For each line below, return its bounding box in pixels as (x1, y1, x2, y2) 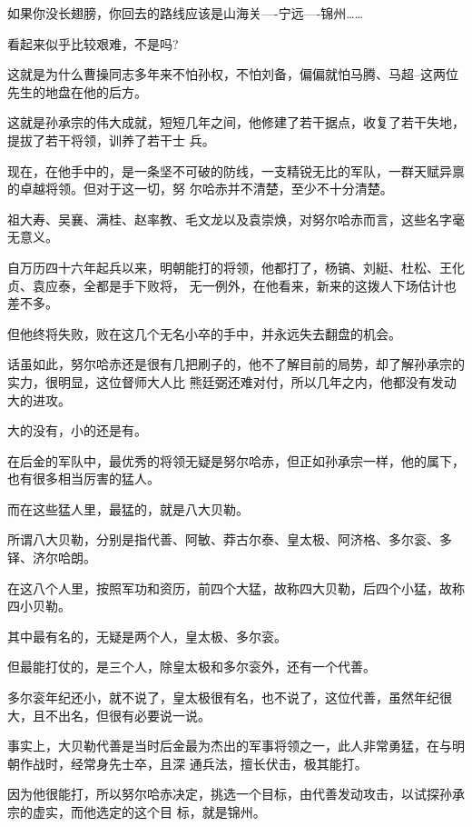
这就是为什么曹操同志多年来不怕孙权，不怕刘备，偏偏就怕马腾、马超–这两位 (7, 65, 458, 84)
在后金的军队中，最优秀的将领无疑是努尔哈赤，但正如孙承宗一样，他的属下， (7, 451, 465, 470)
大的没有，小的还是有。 (7, 421, 147, 440)
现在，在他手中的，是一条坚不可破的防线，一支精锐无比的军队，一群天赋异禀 (7, 161, 465, 180)
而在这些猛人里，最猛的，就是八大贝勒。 (7, 499, 249, 518)
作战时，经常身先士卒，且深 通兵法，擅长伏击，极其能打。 (19, 753, 368, 772)
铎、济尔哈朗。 (7, 548, 96, 567)
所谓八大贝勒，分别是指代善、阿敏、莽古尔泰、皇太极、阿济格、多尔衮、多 (7, 530, 452, 549)
